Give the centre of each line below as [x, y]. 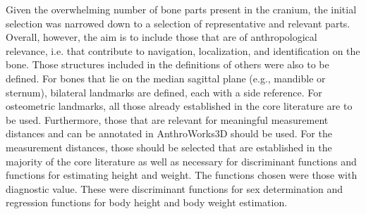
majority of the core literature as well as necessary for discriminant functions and [181, 161]
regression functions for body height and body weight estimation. [147, 202]
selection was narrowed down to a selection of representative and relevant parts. [178, 23]
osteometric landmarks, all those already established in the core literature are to [179, 106]
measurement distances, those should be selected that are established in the [169, 147]
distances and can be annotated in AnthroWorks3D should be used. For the [169, 133]
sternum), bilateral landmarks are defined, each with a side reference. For [164, 92]
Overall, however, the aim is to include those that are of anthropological [161, 37]
